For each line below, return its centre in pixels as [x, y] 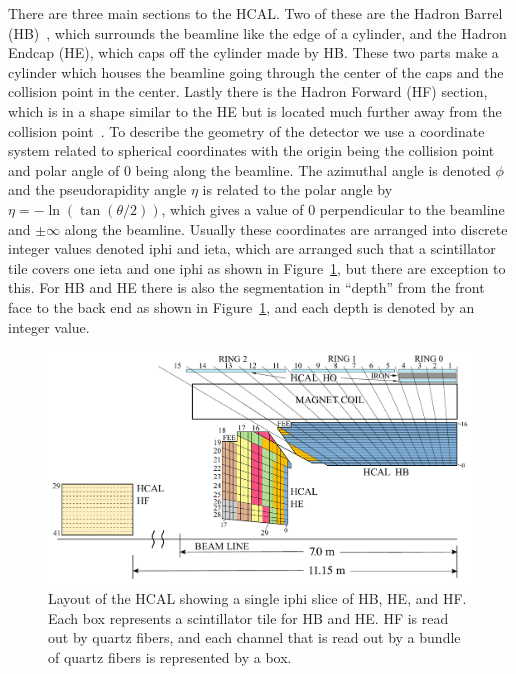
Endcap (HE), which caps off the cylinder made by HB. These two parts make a [253, 52]
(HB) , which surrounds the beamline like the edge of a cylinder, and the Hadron [257, 32]
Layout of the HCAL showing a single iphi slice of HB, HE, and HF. [257, 598]
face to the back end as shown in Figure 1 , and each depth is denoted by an [241, 306]
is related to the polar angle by [297, 189]
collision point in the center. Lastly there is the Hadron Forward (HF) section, [248, 91]
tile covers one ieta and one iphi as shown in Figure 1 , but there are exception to [257, 267]
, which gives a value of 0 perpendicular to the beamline [333, 208]
